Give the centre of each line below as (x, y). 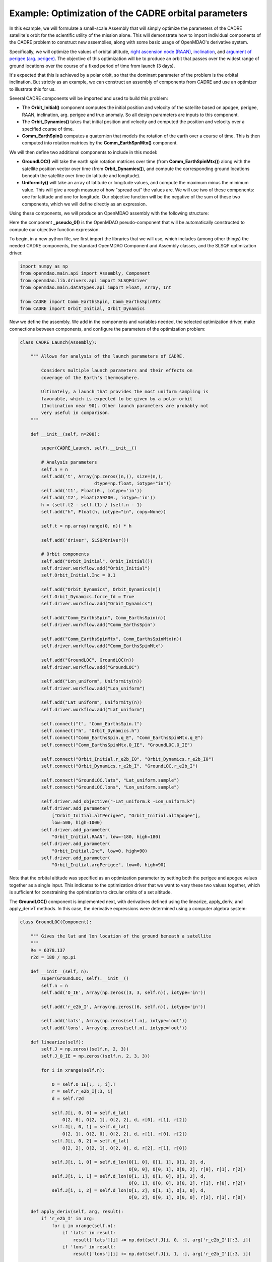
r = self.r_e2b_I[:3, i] (82, 1091)
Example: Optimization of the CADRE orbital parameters (128, 13)
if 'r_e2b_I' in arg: (68, 1219)
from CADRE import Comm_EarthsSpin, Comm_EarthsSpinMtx (90, 301)
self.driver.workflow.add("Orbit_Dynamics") (97, 604)
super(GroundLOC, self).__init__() (85, 979)
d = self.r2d (68, 1098)
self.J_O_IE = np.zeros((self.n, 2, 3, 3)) (96, 1056)
